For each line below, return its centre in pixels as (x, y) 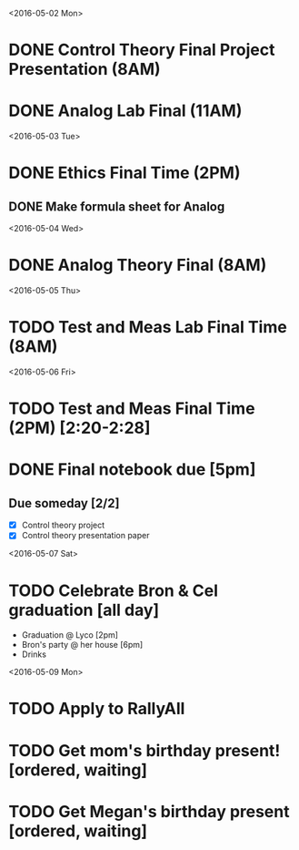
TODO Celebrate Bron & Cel (114, 590)
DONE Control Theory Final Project (142, 50)
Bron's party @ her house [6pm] (82, 645)
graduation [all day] (84, 610)
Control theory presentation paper (85, 536)
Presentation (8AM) (85, 70)
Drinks (34, 654)
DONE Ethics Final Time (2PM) (125, 173)
